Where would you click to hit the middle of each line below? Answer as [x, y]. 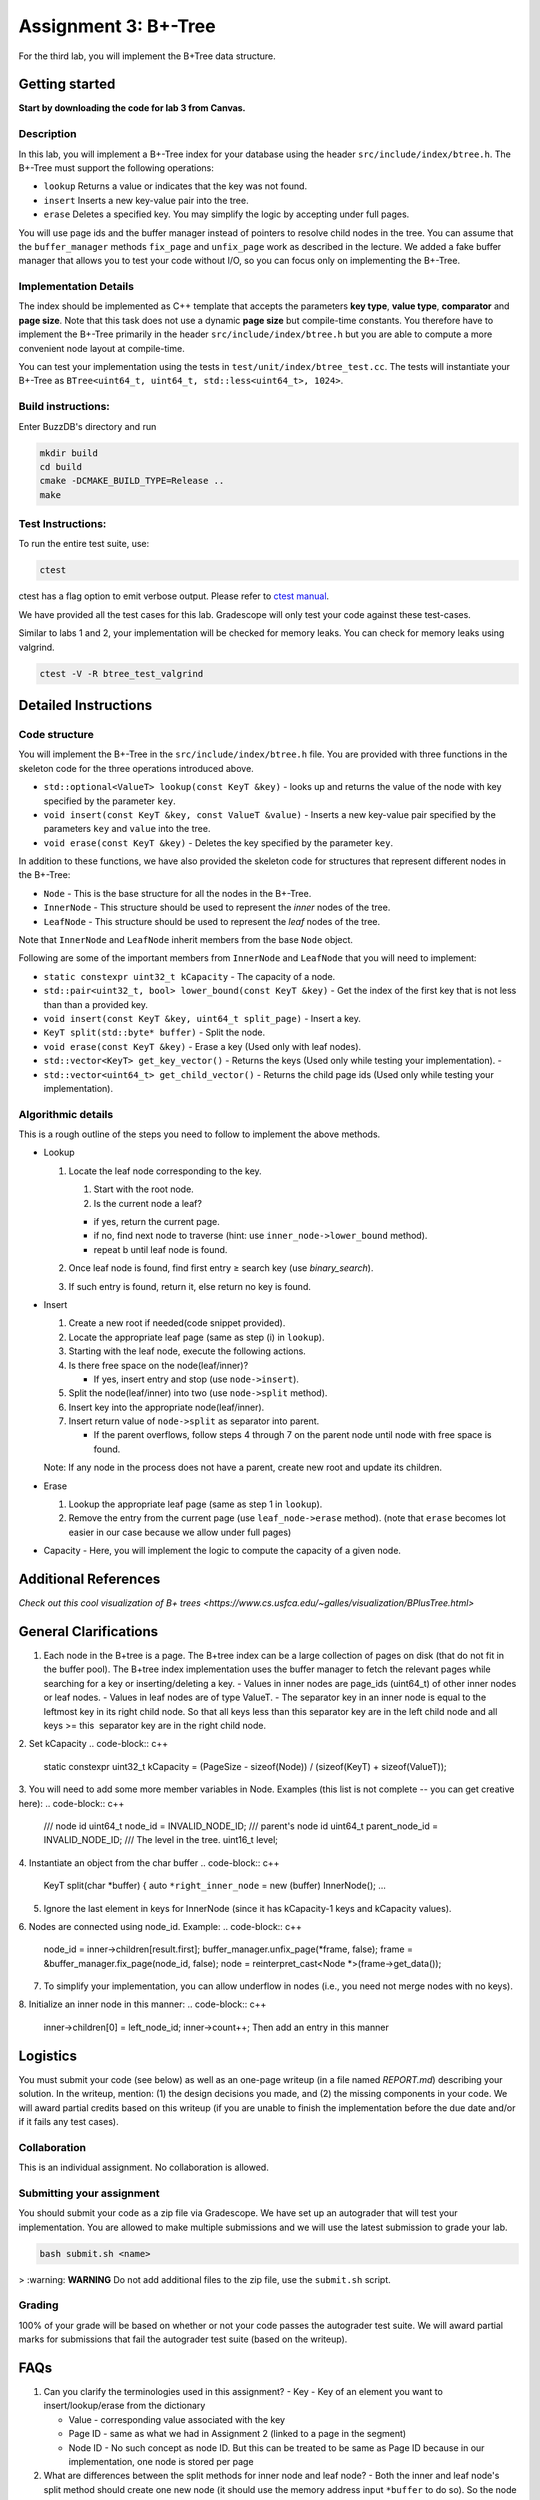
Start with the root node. [143, 1189]
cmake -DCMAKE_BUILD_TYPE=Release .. [132, 481]
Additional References [89, 1579]
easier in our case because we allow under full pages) [180, 1532]
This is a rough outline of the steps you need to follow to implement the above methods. [199, 1134]
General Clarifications [88, 1631]
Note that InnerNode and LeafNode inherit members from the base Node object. [186, 940]
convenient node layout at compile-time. [101, 348]
